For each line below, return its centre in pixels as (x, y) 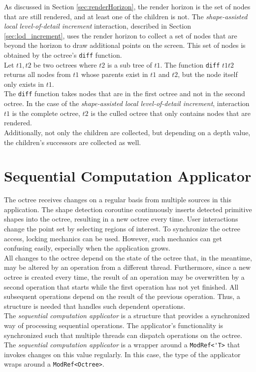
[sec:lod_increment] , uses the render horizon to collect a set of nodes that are (121, 35)
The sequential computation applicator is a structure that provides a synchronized (127, 316)
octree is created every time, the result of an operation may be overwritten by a (124, 277)
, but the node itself (208, 74)
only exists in (24, 84)
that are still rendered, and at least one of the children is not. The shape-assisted (126, 16)
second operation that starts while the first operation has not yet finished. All (121, 286)
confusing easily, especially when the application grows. (87, 248)
